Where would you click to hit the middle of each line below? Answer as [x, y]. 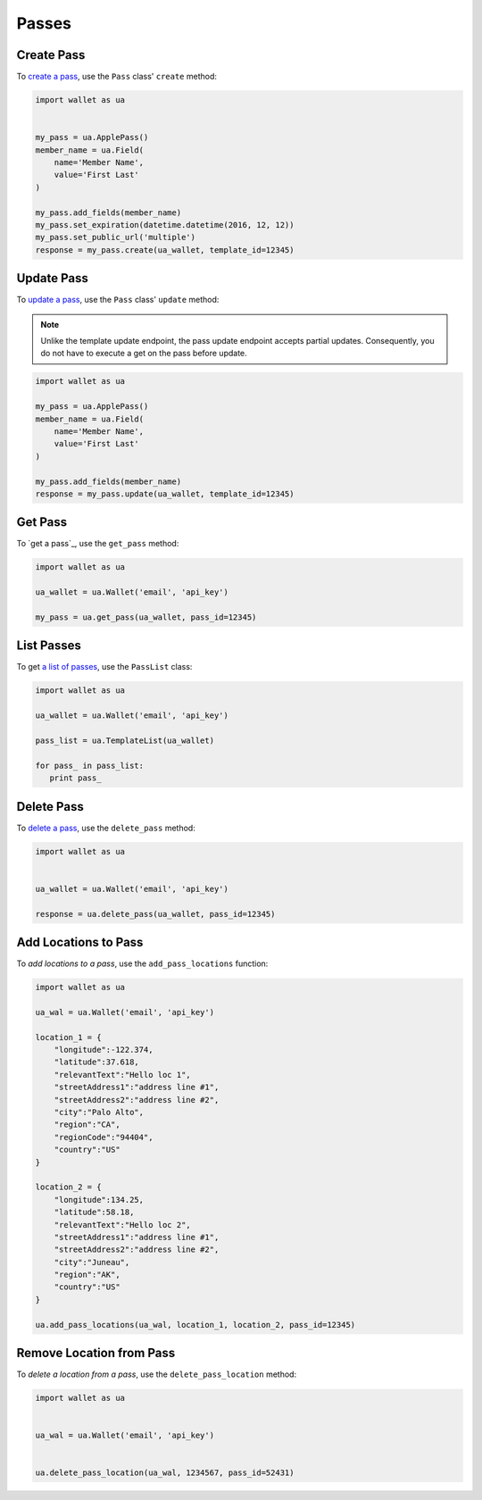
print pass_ [75, 778]
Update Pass [53, 278]
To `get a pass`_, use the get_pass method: [98, 544]
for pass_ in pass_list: [90, 765]
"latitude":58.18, [94, 1212]
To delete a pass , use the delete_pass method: [106, 828]
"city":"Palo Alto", [99, 1112]
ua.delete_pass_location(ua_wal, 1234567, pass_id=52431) [165, 1473]
